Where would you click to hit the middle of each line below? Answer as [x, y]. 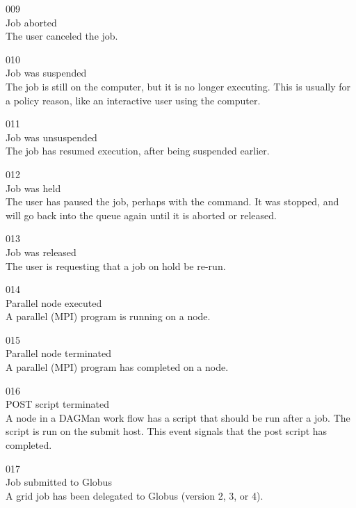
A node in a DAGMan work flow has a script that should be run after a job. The [178, 417]
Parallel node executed [54, 302]
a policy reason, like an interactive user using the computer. [133, 100]
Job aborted [31, 22]
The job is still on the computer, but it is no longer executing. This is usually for [178, 86]
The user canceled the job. [62, 36]
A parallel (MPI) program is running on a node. [108, 316]
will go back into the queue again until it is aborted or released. [141, 215]
